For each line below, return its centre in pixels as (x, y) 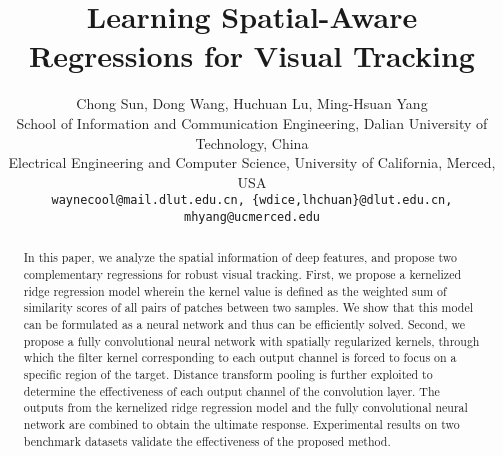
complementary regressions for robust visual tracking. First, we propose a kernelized (242, 274)
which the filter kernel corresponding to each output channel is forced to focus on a (240, 357)
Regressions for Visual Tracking (252, 55)
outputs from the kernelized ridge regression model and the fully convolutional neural (245, 407)
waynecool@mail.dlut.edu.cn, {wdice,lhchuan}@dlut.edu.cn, (252, 200)
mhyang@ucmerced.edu (252, 216)
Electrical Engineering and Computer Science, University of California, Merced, (252, 162)
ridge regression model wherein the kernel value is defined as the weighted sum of (235, 290)
